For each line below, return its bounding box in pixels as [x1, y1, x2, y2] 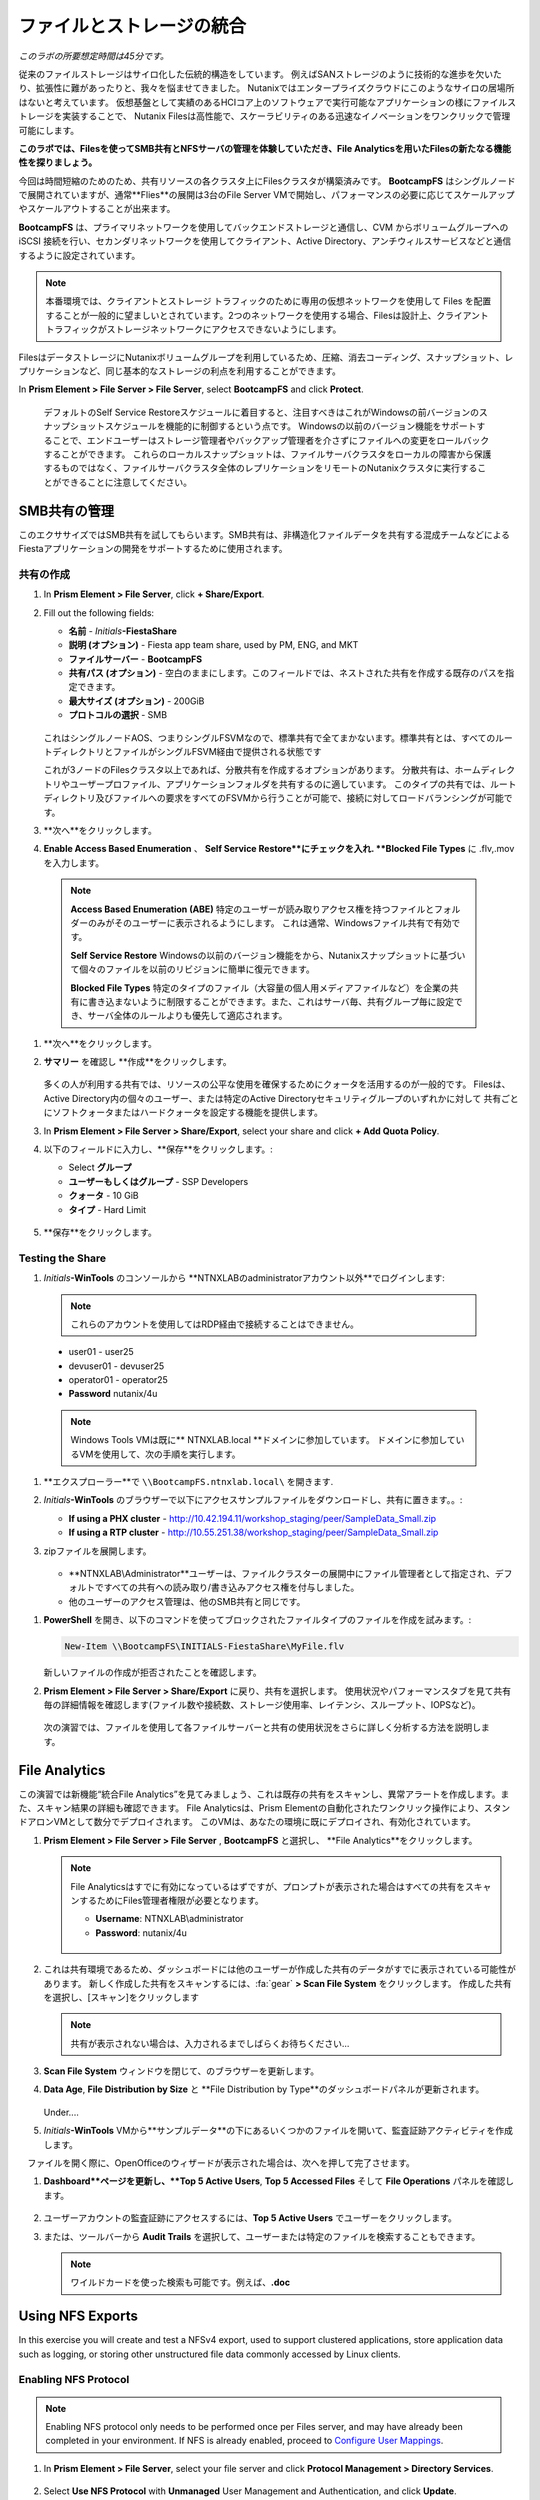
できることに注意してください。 [60, 476, 192, 488]
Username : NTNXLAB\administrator [95, 1913, 244, 1925]
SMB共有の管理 [18, 502, 115, 519]
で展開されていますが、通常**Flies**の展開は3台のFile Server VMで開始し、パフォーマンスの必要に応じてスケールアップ [18, 189, 515, 201]
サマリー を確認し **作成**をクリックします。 [43, 1056, 232, 1068]
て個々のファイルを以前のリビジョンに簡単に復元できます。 [70, 963, 315, 975]
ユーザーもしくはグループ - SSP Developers [68, 1175, 249, 1187]
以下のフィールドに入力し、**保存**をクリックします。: [43, 1143, 274, 1155]
